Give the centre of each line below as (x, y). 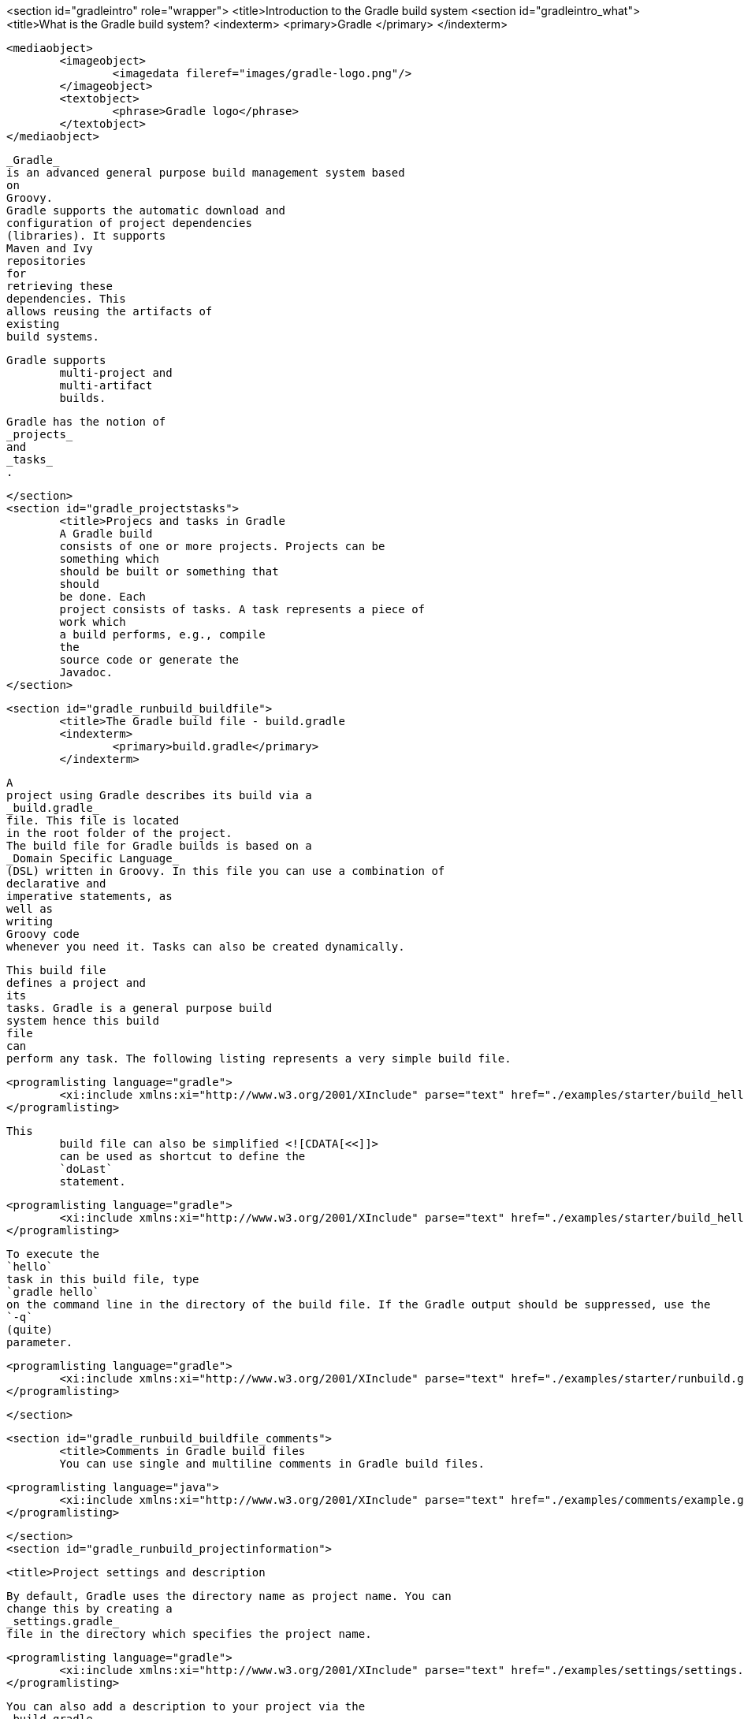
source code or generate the (149, 660)
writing (30, 921)
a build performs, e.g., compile (162, 634)
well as (30, 909)
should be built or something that (169, 571)
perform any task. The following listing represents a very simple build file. (259, 1059)
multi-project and (116, 373)
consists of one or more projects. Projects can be (222, 546)
